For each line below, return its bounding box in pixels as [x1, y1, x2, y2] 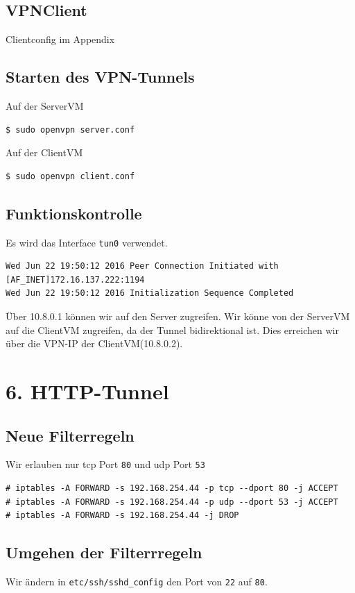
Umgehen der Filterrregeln [6, 542, 202, 563]
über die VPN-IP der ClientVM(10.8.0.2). [6, 336, 183, 351]
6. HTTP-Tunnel [6, 376, 169, 405]
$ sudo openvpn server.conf [6, 124, 135, 135]
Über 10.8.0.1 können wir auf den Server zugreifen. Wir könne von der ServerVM [6, 309, 350, 324]
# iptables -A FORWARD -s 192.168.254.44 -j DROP [6, 510, 239, 521]
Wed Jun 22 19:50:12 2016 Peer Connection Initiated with [6, 261, 279, 272]
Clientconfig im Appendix [6, 32, 115, 47]
